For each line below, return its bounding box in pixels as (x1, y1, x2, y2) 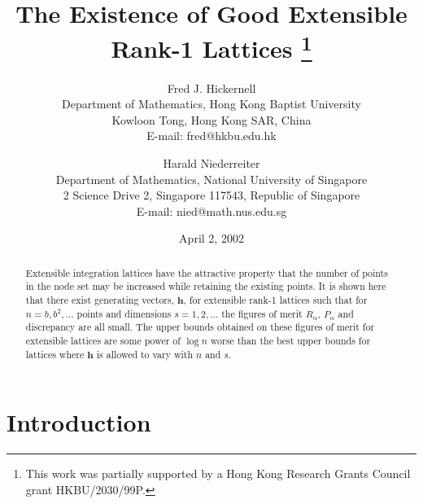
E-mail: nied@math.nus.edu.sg (136, 202, 287, 219)
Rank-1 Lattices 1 (111, 28, 312, 65)
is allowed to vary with (96, 347, 194, 361)
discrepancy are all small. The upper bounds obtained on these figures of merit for (25, 320, 375, 334)
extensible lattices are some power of (25, 334, 181, 348)
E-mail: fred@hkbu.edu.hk (146, 127, 277, 144)
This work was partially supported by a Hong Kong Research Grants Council (25, 465, 411, 482)
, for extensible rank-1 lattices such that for (183, 293, 368, 307)
